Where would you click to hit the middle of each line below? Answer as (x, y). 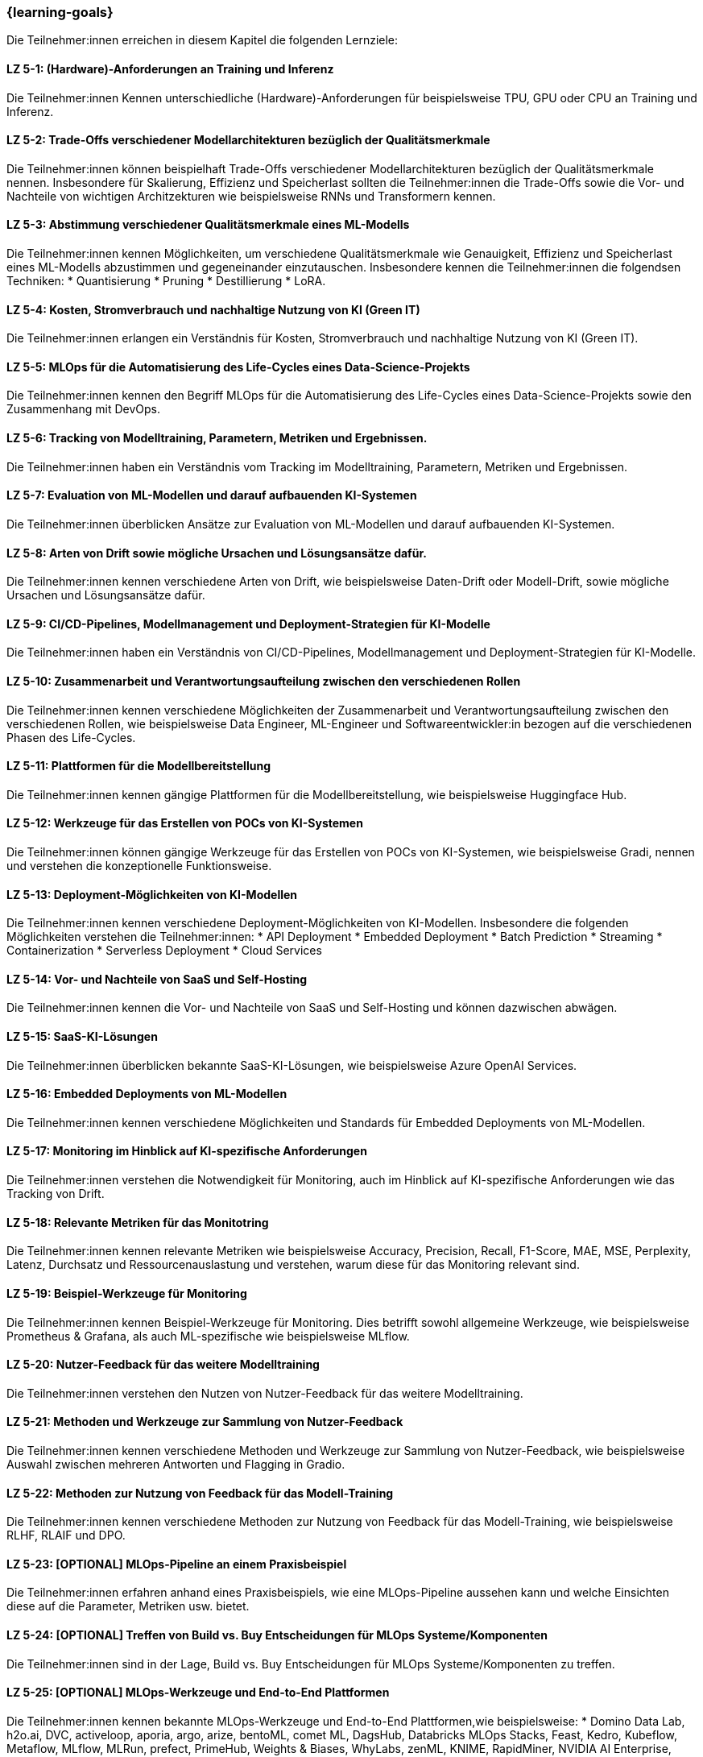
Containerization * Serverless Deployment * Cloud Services (164, 951)
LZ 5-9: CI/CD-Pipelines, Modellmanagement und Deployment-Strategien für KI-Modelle (248, 624)
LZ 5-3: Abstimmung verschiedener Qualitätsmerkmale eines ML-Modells (208, 225)
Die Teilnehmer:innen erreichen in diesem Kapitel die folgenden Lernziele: (203, 40)
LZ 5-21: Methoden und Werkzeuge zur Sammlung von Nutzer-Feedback (205, 1422)
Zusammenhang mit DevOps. (83, 409)
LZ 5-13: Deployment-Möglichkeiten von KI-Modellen (152, 894)
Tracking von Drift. (56, 1194)
